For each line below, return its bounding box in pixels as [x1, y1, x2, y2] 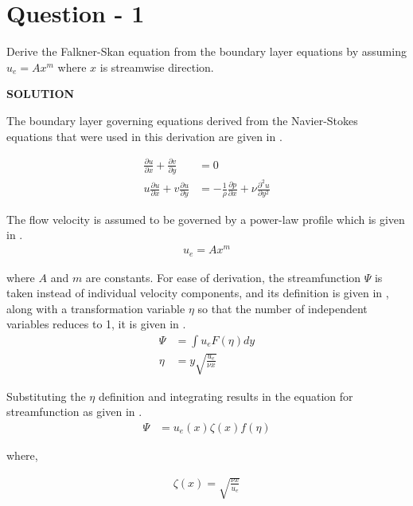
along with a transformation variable [6, 300, 185, 316]
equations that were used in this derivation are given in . [6, 127, 282, 144]
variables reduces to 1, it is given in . [6, 316, 186, 332]
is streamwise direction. [99, 58, 214, 75]
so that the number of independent [197, 300, 368, 316]
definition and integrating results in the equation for [98, 387, 353, 404]
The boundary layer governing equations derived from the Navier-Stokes [6, 112, 358, 128]
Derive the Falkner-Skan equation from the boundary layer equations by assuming [6, 43, 407, 60]
